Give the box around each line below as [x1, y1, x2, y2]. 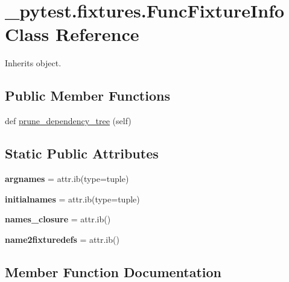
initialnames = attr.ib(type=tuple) [5, 192, 140, 205]
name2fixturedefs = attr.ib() [5, 233, 119, 245]
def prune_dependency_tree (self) [5, 114, 132, 127]
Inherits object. [5, 57, 62, 69]
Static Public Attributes [5, 144, 159, 163]
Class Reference [5, 22, 139, 46]
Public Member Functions [5, 86, 170, 105]
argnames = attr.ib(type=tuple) [5, 172, 129, 184]
